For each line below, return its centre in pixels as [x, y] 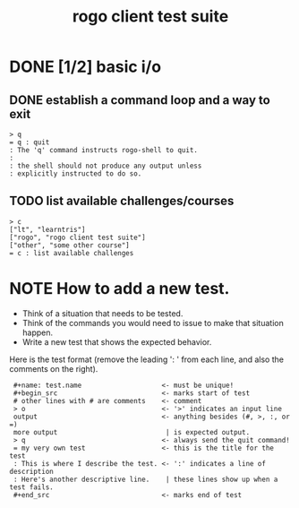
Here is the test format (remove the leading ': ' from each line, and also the [147, 359]
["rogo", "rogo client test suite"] [77, 237]
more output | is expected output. [132, 432]
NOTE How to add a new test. [120, 288]
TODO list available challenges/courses [122, 201]
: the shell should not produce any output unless [106, 166]
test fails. [31, 487]
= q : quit [30, 142]
